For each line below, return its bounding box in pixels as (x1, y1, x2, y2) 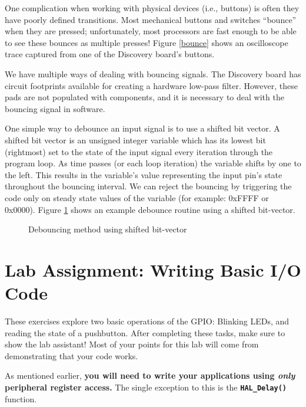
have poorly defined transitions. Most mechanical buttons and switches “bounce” (5, 13, 297, 25)
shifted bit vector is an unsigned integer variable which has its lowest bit (5, 133, 266, 146)
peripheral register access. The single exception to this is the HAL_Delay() (5, 380, 287, 393)
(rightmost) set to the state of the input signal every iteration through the (5, 145, 273, 157)
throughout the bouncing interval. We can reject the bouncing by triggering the (5, 180, 292, 192)
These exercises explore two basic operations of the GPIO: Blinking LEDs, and (5, 315, 290, 327)
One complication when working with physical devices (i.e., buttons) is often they (5, 2, 300, 14)
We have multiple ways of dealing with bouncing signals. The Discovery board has (5, 67, 301, 80)
